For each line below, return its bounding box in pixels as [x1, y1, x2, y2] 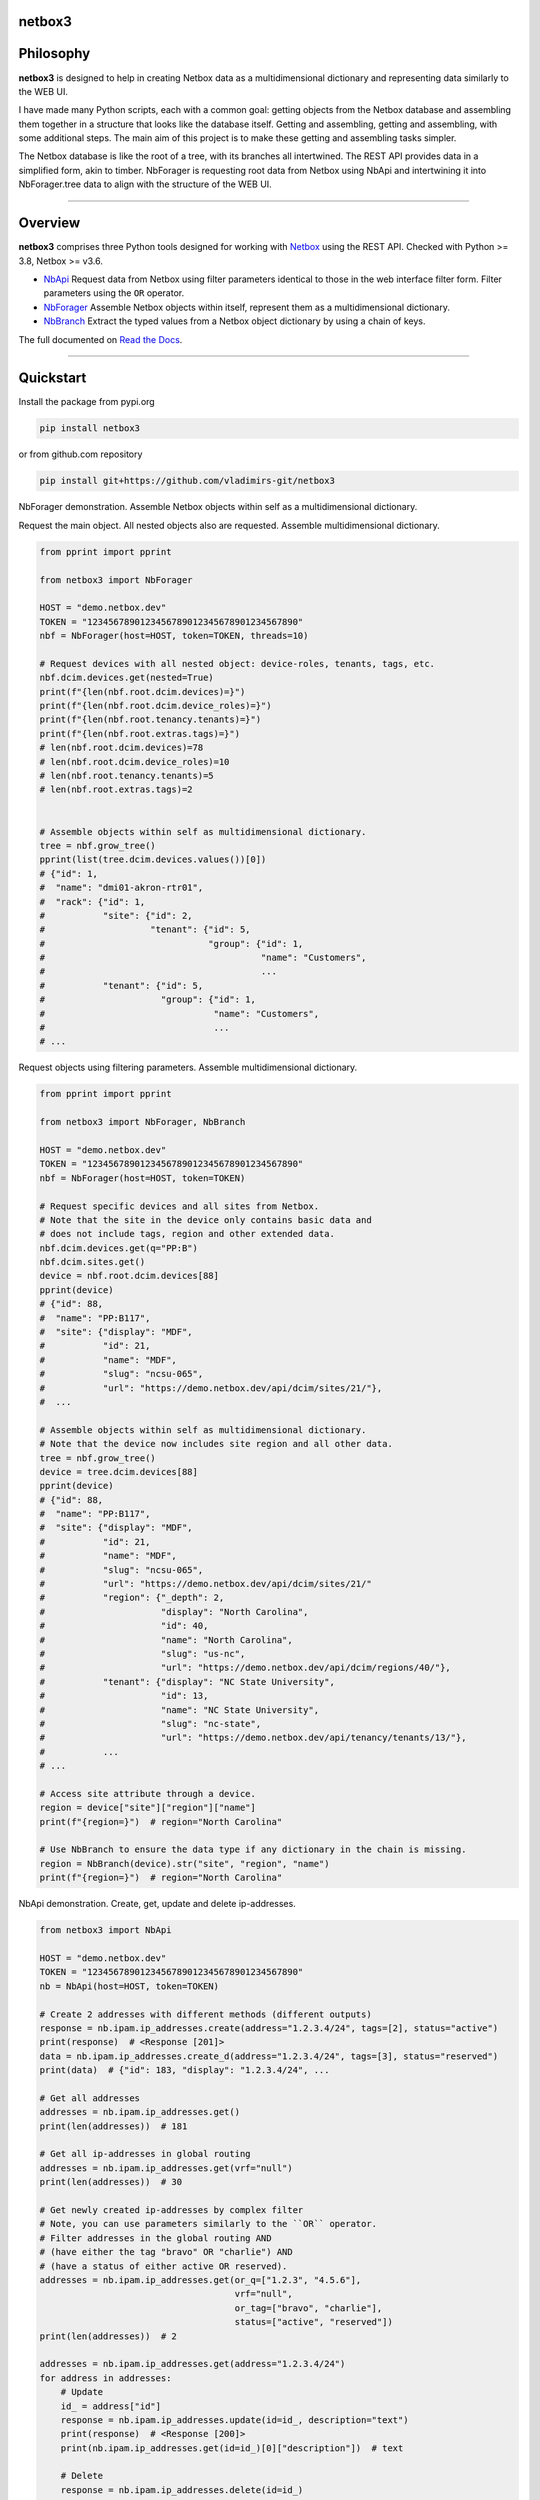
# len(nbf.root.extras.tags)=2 [39, 784, 194, 795]
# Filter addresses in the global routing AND [39, 2232, 272, 2244]
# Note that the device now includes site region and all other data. [39, 1438, 394, 1450]
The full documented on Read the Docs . [18, 333, 183, 345]
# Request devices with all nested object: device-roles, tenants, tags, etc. [39, 658, 435, 669]
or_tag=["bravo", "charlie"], [234, 2302, 383, 2314]
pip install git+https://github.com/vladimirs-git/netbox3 [39, 475, 335, 487]
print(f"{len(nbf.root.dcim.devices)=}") [39, 686, 246, 697]
